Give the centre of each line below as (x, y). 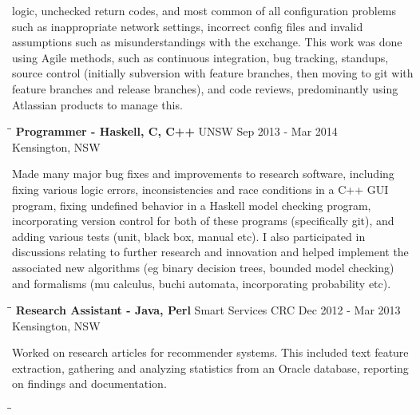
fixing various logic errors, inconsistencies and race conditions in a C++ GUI (200, 189)
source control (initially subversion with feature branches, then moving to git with (213, 73)
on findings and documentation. (89, 383)
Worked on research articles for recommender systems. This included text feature (210, 352)
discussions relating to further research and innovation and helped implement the (210, 252)
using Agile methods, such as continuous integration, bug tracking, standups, (200, 57)
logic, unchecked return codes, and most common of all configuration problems (204, 10)
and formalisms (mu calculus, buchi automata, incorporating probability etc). (202, 283)
